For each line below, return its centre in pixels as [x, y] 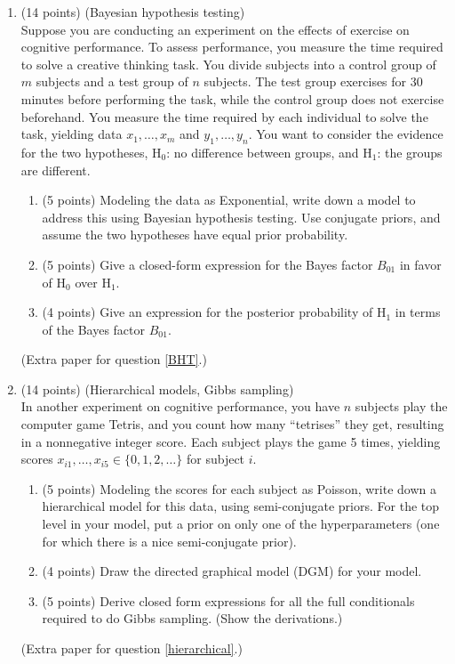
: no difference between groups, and [263, 152]
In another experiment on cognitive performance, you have [180, 406]
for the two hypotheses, [84, 152]
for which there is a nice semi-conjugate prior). [169, 541]
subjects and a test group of [112, 81]
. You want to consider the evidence [346, 134]
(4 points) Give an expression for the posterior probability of [208, 312]
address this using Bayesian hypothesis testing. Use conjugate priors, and [241, 217]
